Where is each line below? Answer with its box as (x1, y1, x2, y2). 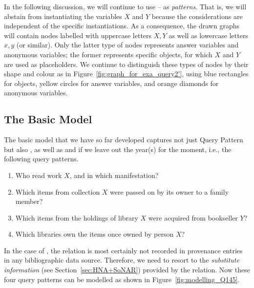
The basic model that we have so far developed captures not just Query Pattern (4, 134, 243, 145)
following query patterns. (4, 154, 79, 164)
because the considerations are (151, 11, 243, 21)
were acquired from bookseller (148, 212, 238, 222)
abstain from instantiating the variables (4, 11, 122, 21)
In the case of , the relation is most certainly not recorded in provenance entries (4, 245, 243, 255)
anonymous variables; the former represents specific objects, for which (4, 49, 212, 59)
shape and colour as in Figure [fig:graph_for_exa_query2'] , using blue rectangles (4, 68, 249, 79)
